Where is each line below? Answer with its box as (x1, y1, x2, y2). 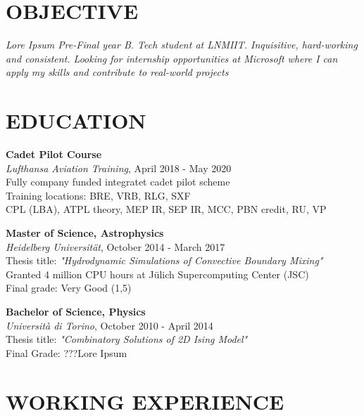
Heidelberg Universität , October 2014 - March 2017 (6, 239, 225, 254)
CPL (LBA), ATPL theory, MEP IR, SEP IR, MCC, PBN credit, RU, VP (6, 202, 327, 216)
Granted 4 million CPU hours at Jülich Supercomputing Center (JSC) (6, 266, 309, 281)
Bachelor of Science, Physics (6, 304, 146, 318)
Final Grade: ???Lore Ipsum (6, 345, 127, 360)
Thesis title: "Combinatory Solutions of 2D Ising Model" (6, 332, 248, 346)
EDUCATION (6, 106, 146, 135)
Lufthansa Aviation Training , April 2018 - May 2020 (6, 160, 232, 175)
